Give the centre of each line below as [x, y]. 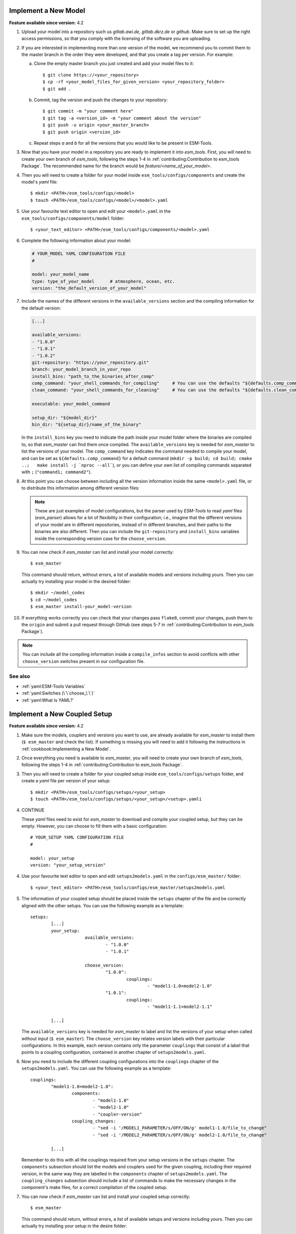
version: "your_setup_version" [68, 865]
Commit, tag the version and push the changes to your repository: [101, 100]
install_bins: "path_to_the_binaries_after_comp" [93, 376]
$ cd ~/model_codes [54, 599]
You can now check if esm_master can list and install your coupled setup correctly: [106, 1196]
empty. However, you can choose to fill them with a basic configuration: [94, 826]
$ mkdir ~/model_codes [58, 593]
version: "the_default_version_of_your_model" [89, 288]
